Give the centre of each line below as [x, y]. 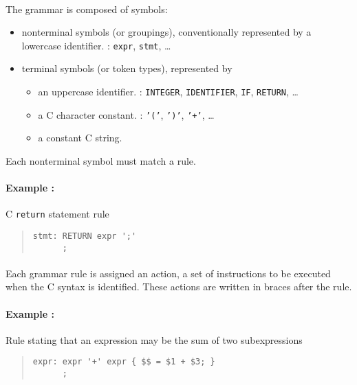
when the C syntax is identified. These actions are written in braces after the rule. [179, 287]
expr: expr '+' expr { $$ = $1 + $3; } [124, 362]
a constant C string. [80, 138]
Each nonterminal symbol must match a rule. [101, 160]
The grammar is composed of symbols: [87, 9]
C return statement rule [57, 214]
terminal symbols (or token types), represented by [127, 68]
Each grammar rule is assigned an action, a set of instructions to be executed [168, 273]
